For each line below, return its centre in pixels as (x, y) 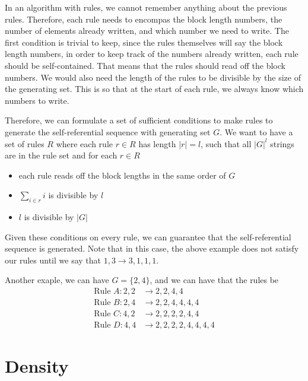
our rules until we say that (53, 260)
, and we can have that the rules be (214, 280)
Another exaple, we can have (57, 280)
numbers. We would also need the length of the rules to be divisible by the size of (153, 77)
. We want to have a (256, 131)
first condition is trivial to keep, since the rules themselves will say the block (144, 42)
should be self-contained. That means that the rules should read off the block (145, 65)
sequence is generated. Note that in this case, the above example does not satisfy (152, 248)
